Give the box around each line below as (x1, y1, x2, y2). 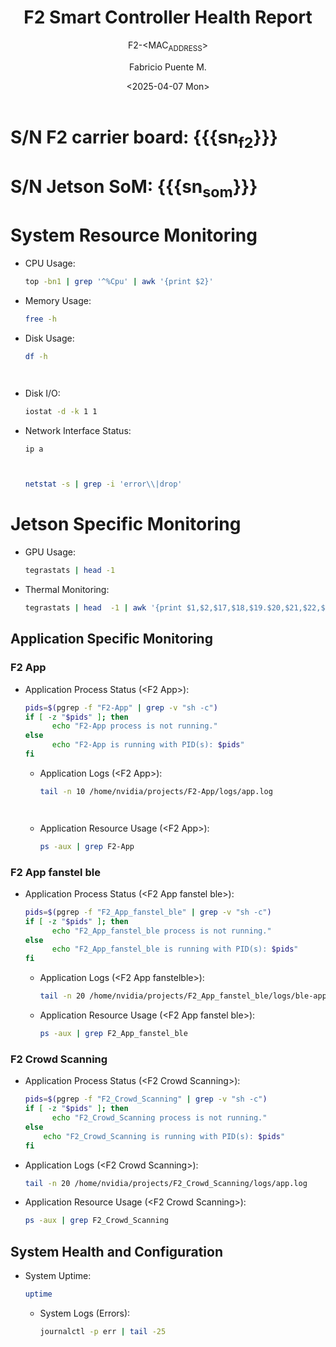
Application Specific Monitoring (10, 631, 213, 648)
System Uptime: (24, 1270, 92, 1282)
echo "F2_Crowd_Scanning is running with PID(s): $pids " (43, 1131, 286, 1141)
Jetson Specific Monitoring (10, 513, 242, 536)
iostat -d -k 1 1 (24, 406, 98, 416)
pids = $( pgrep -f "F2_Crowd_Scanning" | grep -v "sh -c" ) (24, 1094, 268, 1105)
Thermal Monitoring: (24, 584, 110, 596)
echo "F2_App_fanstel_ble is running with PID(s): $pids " (51, 944, 299, 955)
